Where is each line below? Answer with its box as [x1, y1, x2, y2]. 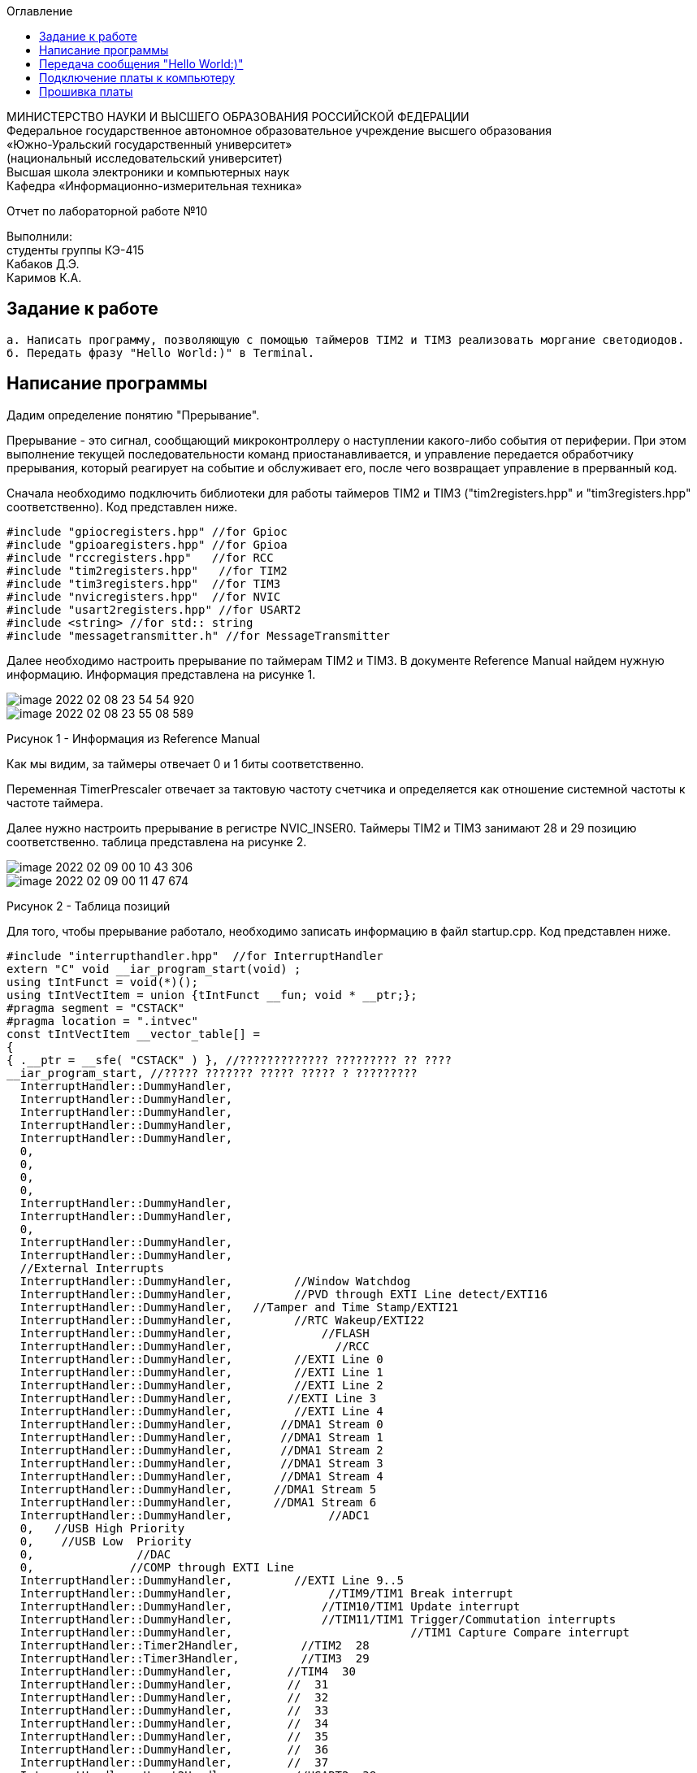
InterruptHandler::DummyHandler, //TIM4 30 [19, 1664, 356, 1678]
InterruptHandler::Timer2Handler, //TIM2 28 [19, 1638, 370, 1652]
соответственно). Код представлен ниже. [6, 499, 238, 514]
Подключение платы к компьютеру [39, 71, 236, 85]
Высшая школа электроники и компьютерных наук [6, 165, 290, 179]
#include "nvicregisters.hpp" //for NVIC [6, 589, 281, 603]
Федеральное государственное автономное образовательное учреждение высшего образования [6, 124, 552, 137]
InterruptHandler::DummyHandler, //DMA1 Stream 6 [19, 1495, 377, 1509]
